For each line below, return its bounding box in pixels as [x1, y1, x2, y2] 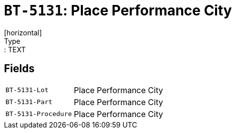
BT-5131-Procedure [5, 110, 72, 118]
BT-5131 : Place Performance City [4, 2, 232, 19]
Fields [4, 62, 35, 75]
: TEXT [4, 45, 26, 54]
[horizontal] [4, 28, 42, 37]
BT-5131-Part [5, 98, 52, 106]
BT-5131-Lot [5, 86, 49, 94]
